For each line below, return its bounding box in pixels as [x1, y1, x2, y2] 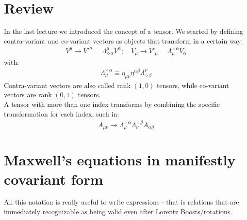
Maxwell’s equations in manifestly [4, 150, 236, 170]
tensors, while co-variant [156, 80, 229, 90]
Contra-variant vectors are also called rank [4, 80, 131, 90]
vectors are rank [4, 89, 52, 100]
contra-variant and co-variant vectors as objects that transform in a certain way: [4, 35, 243, 45]
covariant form [4, 169, 103, 189]
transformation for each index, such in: [4, 108, 119, 118]
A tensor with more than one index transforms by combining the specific [4, 99, 220, 109]
